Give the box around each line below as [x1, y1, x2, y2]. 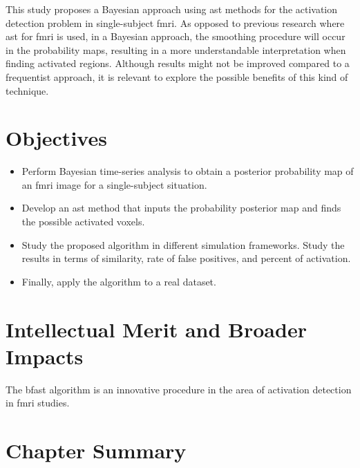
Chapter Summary [6, 436, 187, 465]
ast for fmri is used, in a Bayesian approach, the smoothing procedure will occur [6, 29, 345, 44]
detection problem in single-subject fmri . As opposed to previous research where [6, 15, 345, 30]
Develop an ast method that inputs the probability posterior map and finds [21, 200, 341, 215]
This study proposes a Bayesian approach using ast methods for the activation [6, 2, 338, 16]
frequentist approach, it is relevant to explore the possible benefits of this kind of [6, 69, 348, 84]
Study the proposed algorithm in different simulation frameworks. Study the [21, 237, 345, 252]
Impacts [6, 341, 84, 370]
